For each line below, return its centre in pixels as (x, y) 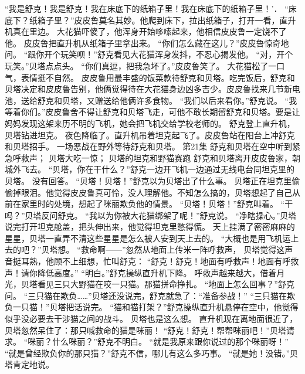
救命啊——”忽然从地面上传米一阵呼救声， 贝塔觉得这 (183, 249)
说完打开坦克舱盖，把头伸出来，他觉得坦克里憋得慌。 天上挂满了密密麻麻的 (150, 227)
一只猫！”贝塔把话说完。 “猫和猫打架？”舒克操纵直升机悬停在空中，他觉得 (155, 307)
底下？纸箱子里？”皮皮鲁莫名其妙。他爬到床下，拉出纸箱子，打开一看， (142, 20)
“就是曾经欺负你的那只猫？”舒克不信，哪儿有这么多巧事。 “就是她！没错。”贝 (152, 353)
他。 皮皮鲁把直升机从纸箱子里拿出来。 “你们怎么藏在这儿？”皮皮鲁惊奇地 (147, 42)
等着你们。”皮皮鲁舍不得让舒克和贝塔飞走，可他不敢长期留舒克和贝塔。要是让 (152, 112)
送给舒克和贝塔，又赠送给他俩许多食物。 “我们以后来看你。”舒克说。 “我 (159, 100)
